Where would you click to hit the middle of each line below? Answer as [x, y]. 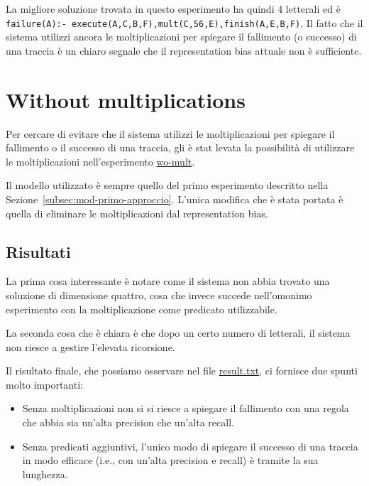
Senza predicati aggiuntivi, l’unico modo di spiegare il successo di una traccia [190, 446]
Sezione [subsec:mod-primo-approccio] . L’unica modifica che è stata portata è [175, 199]
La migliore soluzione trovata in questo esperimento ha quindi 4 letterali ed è [173, 9]
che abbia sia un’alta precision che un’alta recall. [128, 422]
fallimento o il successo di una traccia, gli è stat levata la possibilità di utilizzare [180, 147]
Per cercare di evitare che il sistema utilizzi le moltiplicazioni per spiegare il [170, 133]
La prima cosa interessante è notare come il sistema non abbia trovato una [168, 281]
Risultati [38, 251]
